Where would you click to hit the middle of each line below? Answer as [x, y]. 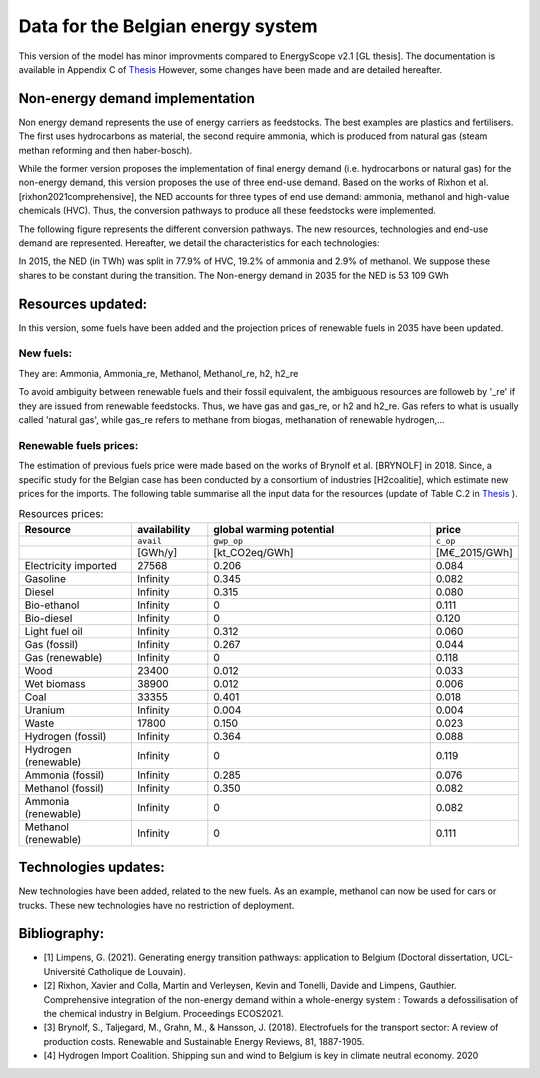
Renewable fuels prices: [78, 445]
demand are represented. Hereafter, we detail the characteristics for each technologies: [199, 242]
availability [163, 529]
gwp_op [228, 540]
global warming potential [274, 529]
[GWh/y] [157, 552]
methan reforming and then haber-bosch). [105, 150]
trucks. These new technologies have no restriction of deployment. [156, 905]
